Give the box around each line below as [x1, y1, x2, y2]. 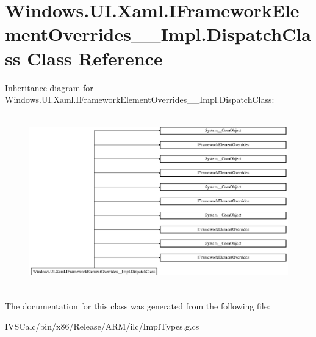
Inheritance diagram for [5, 81, 93, 94]
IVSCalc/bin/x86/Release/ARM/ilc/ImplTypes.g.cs [5, 320, 199, 333]
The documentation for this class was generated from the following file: [5, 299, 270, 312]
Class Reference [27, 45, 163, 70]
